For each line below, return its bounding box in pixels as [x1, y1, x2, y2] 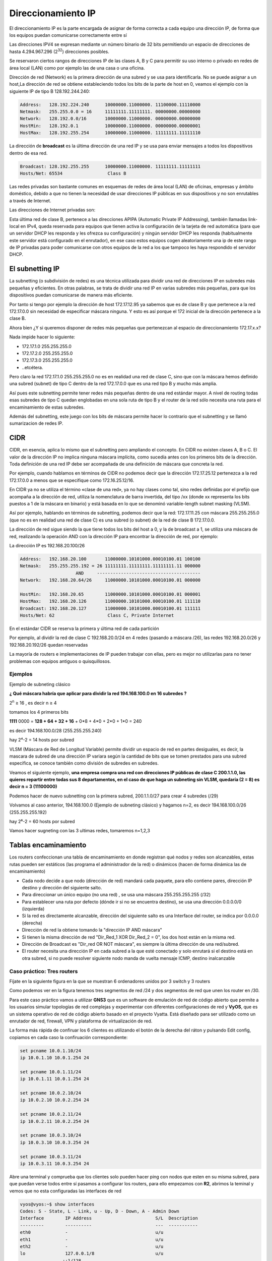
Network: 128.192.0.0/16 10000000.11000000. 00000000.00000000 [20, 116, 201, 122]
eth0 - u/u [20, 1230, 164, 1235]
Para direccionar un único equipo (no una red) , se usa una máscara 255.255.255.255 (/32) [22, 892, 211, 898]
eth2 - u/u [20, 1244, 164, 1249]
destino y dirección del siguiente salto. [22, 884, 102, 890]
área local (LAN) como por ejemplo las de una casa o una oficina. [9, 65, 145, 71]
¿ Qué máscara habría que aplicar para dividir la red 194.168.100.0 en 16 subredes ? [9, 691, 187, 697]
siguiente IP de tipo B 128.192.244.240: [9, 88, 90, 94]
